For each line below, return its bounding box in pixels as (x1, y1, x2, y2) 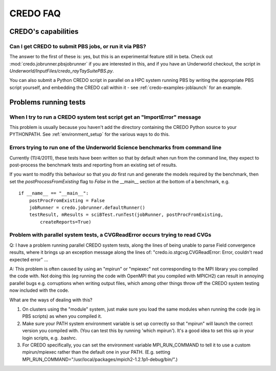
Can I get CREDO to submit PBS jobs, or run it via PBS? (9, 42, 147, 50)
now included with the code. (9, 287, 70, 294)
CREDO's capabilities (9, 27, 79, 36)
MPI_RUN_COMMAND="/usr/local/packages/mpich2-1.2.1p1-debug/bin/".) (22, 356, 178, 362)
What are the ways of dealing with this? (9, 297, 93, 303)
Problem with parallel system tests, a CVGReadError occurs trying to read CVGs (9, 231, 212, 238)
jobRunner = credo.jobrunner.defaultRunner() (29, 205, 146, 210)
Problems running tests (9, 98, 86, 106)
